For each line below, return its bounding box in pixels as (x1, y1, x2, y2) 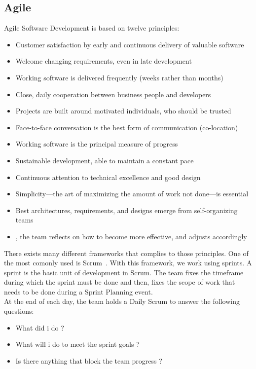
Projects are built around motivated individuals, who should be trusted (15, 106, 231, 116)
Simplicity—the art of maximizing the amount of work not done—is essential (15, 188, 249, 199)
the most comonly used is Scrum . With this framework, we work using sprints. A (4, 258, 252, 268)
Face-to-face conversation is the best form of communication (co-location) (15, 122, 238, 132)
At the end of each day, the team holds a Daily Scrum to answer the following (4, 296, 240, 306)
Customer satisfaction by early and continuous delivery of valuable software (15, 39, 244, 49)
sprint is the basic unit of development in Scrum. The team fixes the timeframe (4, 267, 244, 277)
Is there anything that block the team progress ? (15, 355, 162, 366)
